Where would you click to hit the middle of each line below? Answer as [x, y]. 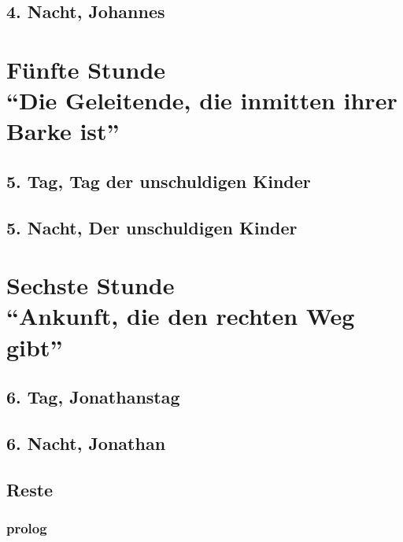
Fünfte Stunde [86, 69]
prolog [27, 528]
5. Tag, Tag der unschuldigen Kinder [159, 181]
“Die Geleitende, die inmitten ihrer [202, 100]
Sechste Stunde [91, 285]
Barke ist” [63, 131]
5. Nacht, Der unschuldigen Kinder [152, 227]
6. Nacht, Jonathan [86, 443]
